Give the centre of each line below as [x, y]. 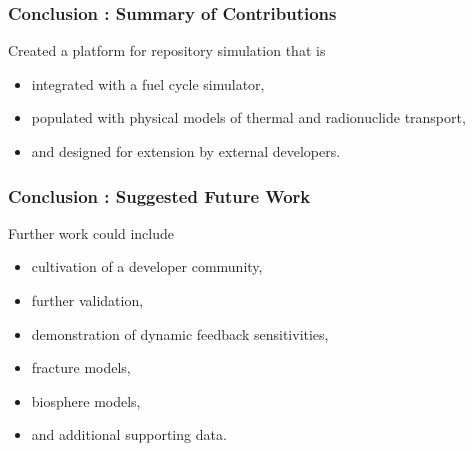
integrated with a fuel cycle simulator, [148, 83]
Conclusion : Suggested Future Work [159, 195]
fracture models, [81, 367]
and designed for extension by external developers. [186, 151]
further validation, [87, 300]
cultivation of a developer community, [147, 266]
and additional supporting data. [129, 434]
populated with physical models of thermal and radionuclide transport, [248, 117]
